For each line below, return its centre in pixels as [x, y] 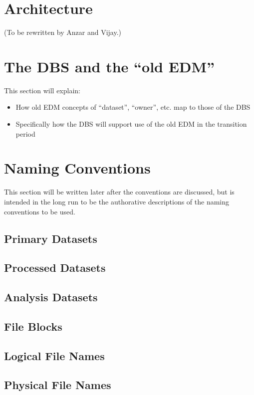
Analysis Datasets [51, 297]
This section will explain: [42, 90]
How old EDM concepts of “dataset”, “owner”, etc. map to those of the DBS [133, 107]
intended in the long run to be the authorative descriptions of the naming [117, 201]
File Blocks [33, 326]
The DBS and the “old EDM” [110, 66]
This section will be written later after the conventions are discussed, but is [119, 192]
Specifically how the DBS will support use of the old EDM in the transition [131, 124]
